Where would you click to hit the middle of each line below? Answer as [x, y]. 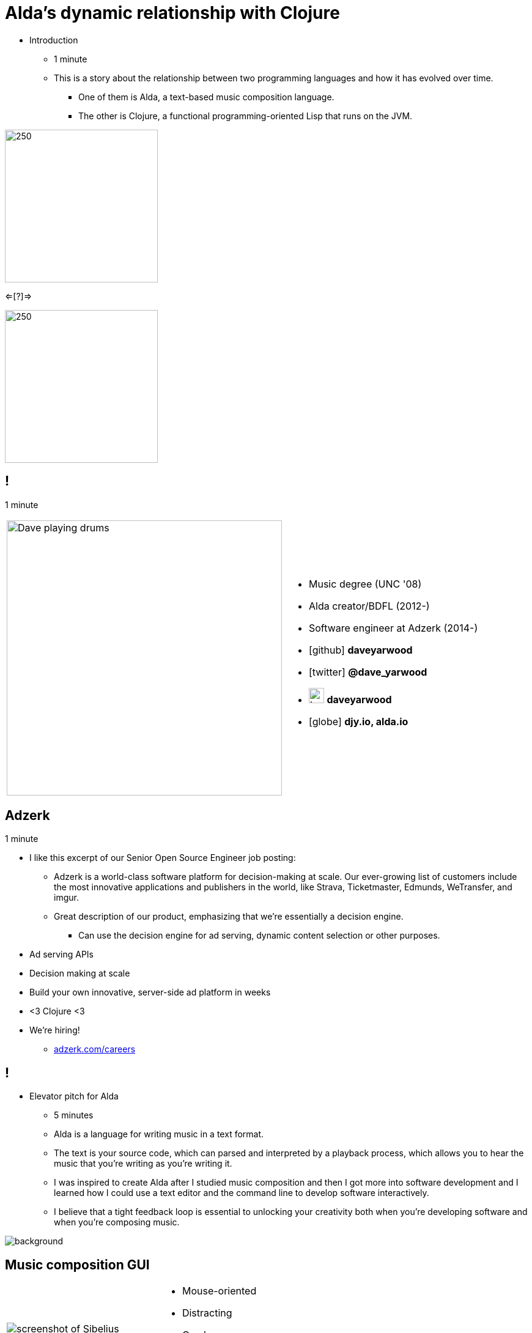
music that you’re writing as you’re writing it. [143, 1164]
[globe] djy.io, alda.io [359, 722]
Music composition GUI [77, 1265]
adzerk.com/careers [95, 1049]
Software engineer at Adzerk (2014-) [393, 628]
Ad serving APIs [62, 955]
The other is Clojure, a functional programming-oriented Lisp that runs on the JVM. [246, 116]
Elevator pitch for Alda [74, 1096]
